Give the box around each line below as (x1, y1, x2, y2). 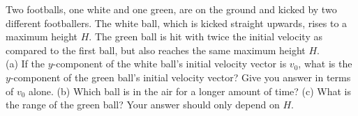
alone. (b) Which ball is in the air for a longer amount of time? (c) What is (29, 83, 351, 98)
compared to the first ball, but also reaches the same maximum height (6, 42, 306, 57)
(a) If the (6, 56, 45, 71)
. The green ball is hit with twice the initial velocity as (89, 29, 322, 44)
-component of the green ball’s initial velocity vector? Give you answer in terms (10, 69, 351, 84)
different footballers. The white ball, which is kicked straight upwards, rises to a (6, 15, 348, 30)
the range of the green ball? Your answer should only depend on (6, 97, 280, 112)
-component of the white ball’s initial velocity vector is (52, 56, 287, 71)
